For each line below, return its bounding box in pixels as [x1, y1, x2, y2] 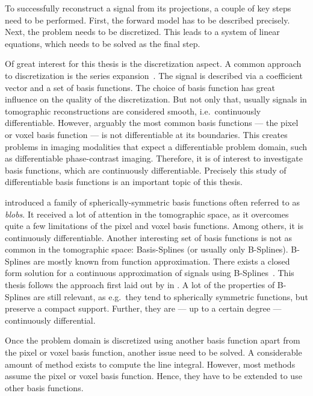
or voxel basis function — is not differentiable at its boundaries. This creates [5, 128, 288, 140]
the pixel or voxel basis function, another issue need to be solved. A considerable [5, 346, 302, 359]
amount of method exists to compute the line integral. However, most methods [5, 357, 296, 370]
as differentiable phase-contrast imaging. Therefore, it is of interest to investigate [5, 152, 303, 165]
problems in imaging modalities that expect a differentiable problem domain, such [5, 140, 308, 152]
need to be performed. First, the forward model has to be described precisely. [5, 13, 290, 26]
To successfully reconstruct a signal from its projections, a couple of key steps [5, 2, 291, 14]
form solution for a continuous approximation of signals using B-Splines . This [5, 266, 294, 279]
